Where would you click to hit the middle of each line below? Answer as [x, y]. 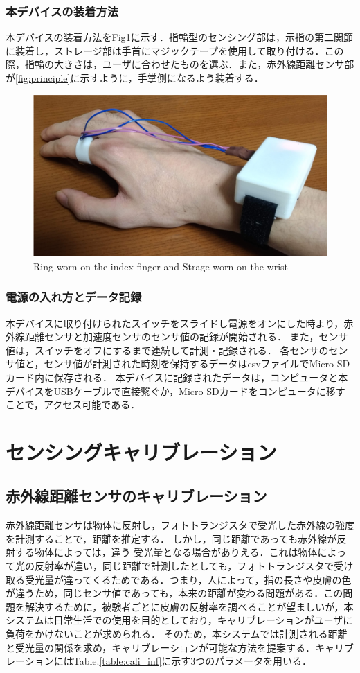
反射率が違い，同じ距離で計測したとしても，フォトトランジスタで [184, 566]
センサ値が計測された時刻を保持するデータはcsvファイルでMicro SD [197, 364]
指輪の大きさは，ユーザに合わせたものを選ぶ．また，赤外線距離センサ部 [189, 64]
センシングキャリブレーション [141, 452]
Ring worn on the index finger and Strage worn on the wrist [161, 266]
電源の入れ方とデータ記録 [74, 297]
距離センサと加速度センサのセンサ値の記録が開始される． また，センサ [186, 336]
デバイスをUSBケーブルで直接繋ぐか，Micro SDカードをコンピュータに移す [175, 391]
